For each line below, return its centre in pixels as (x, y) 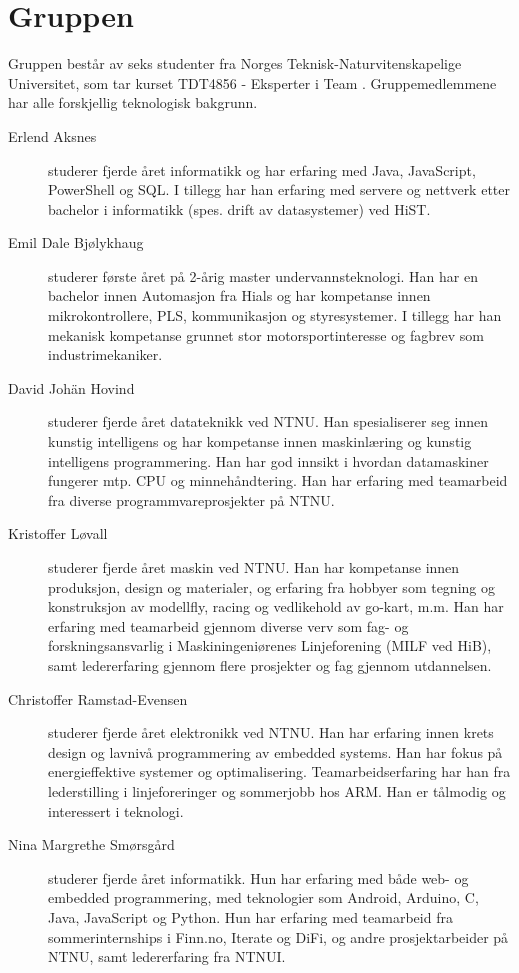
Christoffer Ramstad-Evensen (98, 698)
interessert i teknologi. (116, 810)
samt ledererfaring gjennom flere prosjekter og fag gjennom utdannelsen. (270, 664)
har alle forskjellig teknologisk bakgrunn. (133, 102)
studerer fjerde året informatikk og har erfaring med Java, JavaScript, (262, 169)
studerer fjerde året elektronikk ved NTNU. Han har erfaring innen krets (271, 732)
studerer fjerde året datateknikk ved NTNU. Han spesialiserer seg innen (268, 421)
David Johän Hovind (71, 387)
